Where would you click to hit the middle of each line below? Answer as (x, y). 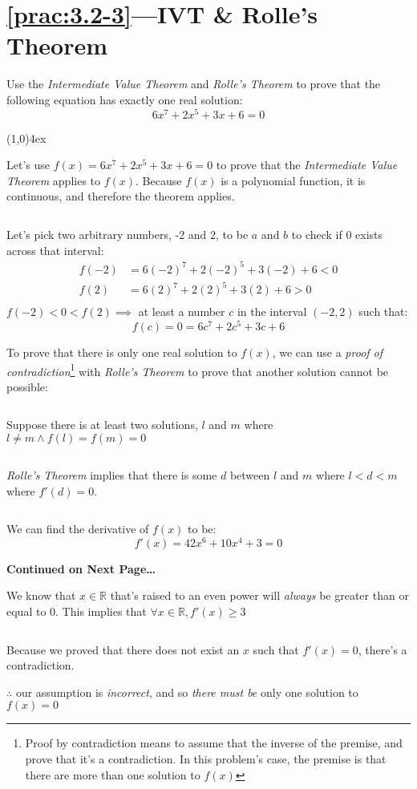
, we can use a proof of (328, 352)
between (250, 474)
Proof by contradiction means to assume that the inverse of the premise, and (214, 743)
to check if (317, 234)
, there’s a (383, 649)
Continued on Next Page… (81, 568)
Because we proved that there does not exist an (123, 649)
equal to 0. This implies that (77, 611)
